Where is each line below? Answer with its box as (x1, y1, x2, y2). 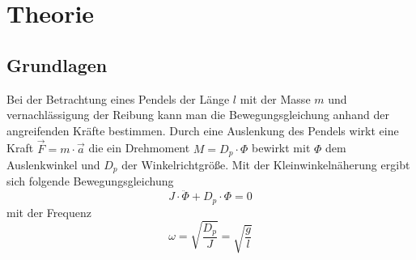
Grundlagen (6, 52, 108, 77)
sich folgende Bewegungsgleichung (6, 173, 174, 190)
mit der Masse (240, 90, 311, 107)
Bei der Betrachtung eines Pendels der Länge (6, 90, 230, 107)
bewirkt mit (251, 139, 311, 156)
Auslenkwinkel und (6, 156, 100, 173)
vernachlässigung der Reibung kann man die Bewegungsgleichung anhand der (6, 106, 389, 123)
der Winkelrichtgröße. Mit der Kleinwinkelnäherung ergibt (121, 156, 410, 173)
